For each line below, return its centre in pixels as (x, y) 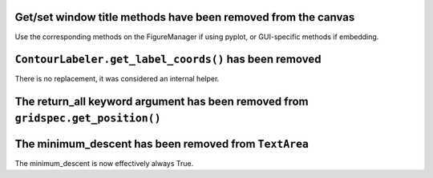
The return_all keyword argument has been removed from (162, 102)
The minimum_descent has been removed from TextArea (162, 144)
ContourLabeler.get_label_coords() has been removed (168, 59)
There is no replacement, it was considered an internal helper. (117, 79)
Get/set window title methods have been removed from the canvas (185, 17)
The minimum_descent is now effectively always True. (104, 163)
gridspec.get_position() (88, 118)
